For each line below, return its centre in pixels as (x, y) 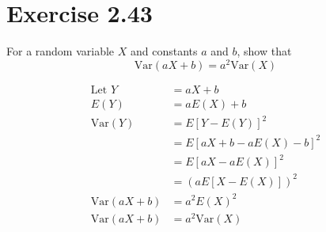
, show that (264, 51)
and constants (164, 51)
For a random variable (61, 51)
